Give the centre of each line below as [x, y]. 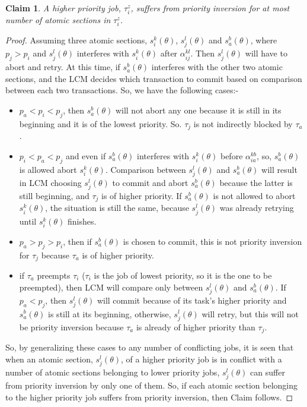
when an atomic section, [49, 359]
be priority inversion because [71, 326]
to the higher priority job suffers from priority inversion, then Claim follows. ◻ [149, 397]
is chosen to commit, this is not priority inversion [212, 241]
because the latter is [256, 182]
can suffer [268, 372]
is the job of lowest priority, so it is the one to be [183, 275]
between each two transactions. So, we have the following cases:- [122, 90]
